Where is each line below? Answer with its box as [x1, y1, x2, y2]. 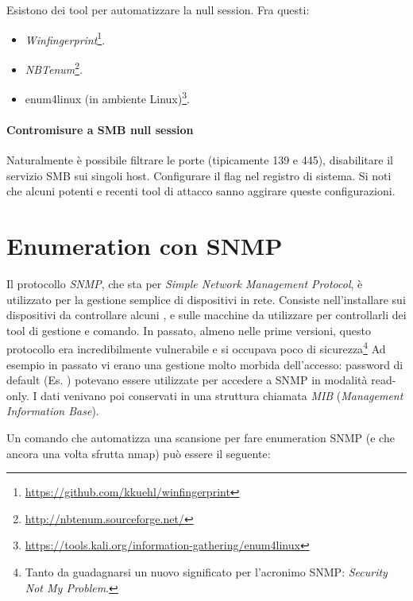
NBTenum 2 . [25, 58, 83, 77]
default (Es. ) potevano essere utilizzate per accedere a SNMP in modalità [6, 372, 368, 388]
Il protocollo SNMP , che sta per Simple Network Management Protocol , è [6, 275, 363, 292]
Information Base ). [6, 403, 99, 419]
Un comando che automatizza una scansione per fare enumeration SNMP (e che [6, 430, 395, 446]
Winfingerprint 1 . [25, 29, 106, 48]
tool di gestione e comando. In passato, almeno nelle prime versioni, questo [6, 322, 371, 338]
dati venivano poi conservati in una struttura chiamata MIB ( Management [41, 387, 403, 403]
